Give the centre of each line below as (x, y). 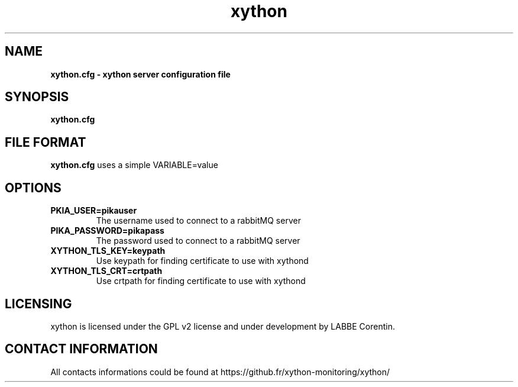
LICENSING (38, 304)
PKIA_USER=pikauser (94, 211)
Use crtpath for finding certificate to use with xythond (201, 281)
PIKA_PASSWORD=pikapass (107, 231)
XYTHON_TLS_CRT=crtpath (106, 271)
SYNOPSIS (37, 97)
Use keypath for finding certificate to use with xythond (202, 261)
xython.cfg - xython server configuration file (140, 74)
